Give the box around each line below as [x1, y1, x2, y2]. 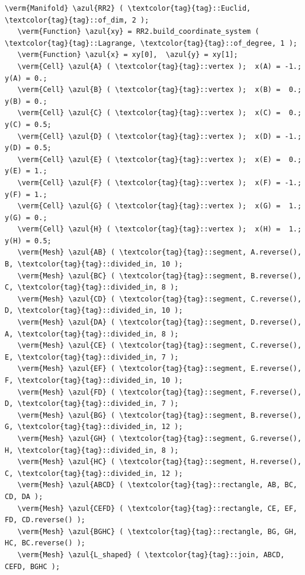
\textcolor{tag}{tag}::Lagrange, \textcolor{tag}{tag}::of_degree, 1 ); [5, 39, 297, 47]
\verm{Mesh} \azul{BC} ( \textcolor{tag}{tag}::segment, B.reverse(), [17, 271, 302, 280]
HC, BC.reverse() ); [5, 539, 86, 548]
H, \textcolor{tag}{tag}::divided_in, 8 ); [5, 446, 179, 455]
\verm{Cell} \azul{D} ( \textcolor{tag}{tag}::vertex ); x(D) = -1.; [17, 132, 302, 141]
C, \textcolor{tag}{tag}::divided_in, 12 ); [5, 469, 183, 478]
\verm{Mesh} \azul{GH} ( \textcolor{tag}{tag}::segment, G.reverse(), [17, 434, 302, 443]
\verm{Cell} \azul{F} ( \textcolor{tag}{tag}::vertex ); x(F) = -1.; [17, 178, 302, 187]
